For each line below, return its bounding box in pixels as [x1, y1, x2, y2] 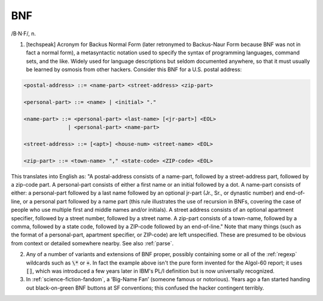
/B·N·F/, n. [11, 30, 36, 37]
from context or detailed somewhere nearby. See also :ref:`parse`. [11, 239, 174, 247]
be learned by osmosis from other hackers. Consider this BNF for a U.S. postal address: [26, 66, 242, 73]
